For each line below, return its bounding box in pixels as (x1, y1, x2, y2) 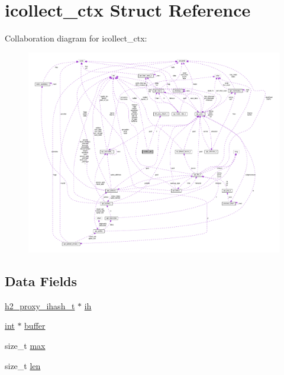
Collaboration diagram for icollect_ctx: (5, 32, 147, 44)
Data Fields (5, 272, 78, 290)
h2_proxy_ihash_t (5, 299, 75, 312)
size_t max (5, 339, 46, 352)
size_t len (5, 359, 41, 371)
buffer (24, 319, 46, 332)
